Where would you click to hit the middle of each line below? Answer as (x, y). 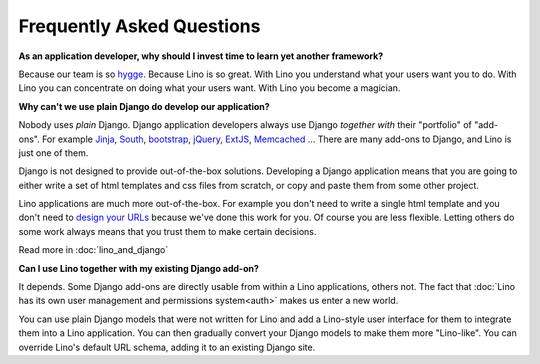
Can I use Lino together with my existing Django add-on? (139, 268)
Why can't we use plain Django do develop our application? (144, 106)
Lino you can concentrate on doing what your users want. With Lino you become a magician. (209, 88)
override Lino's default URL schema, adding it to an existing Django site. (167, 347)
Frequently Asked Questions (139, 26)
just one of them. (53, 152)
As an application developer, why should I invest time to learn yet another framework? (201, 56)
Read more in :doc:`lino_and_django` (93, 250)
